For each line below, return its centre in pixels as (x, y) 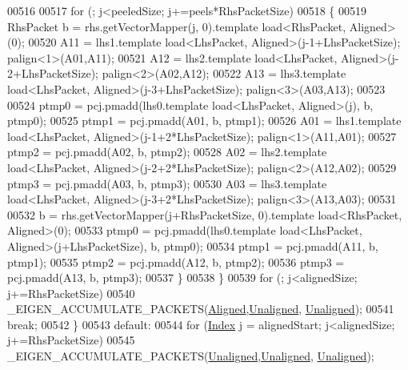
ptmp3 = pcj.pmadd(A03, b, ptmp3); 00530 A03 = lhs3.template (167, 183)
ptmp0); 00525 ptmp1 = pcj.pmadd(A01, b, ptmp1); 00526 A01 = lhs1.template (204, 121)
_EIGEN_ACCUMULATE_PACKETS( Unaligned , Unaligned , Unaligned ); (191, 356)
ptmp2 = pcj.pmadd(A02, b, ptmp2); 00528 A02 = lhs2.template (167, 152)
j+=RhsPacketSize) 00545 (71, 340)
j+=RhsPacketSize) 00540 (71, 293)
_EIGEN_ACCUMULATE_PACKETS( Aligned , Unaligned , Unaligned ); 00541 (201, 309)
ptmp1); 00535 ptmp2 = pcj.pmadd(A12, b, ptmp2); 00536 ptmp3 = (176, 261)
